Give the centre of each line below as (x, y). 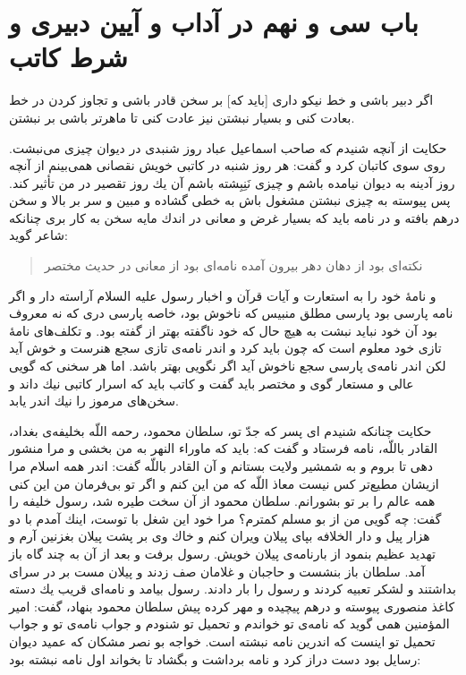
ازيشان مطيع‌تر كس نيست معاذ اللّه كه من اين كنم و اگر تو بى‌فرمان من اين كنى (224, 483)
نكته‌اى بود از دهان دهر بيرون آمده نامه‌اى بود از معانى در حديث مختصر (233, 265)
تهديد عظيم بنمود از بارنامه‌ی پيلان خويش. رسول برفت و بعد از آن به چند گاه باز (222, 553)
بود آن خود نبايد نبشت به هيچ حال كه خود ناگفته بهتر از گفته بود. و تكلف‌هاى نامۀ (223, 330)
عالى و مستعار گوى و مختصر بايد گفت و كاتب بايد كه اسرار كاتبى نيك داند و (212, 383)
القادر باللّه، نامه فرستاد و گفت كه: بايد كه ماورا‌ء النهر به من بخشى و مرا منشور (224, 448)
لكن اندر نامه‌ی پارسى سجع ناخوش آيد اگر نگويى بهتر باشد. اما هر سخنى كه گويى (228, 366)
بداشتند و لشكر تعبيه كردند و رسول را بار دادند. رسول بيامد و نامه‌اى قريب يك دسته (233, 589)
